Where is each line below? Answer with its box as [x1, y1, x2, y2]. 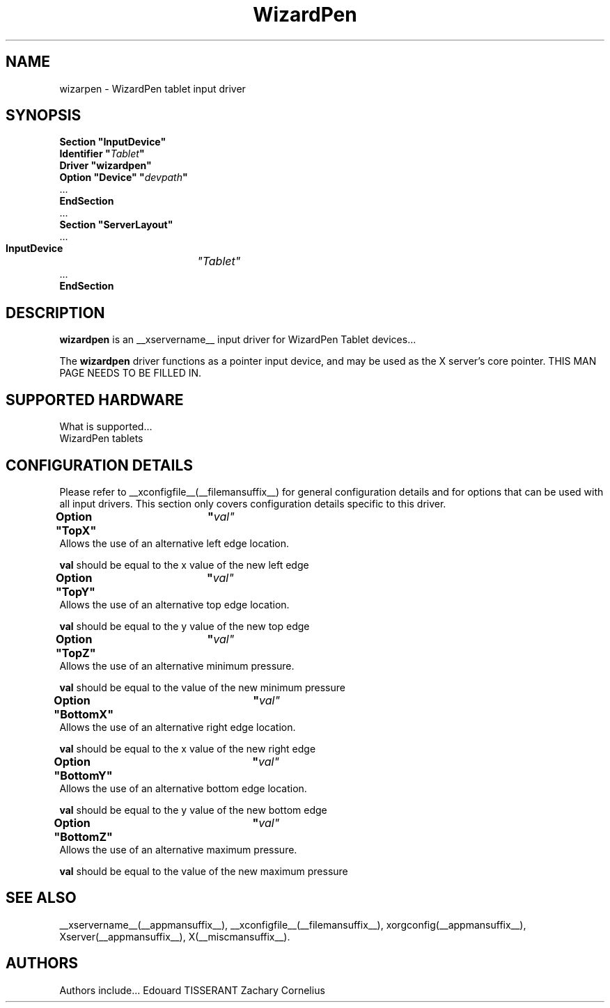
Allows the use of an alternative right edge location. [59, 720, 296, 733]
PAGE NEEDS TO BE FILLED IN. [59, 367, 202, 379]
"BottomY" [54, 768, 113, 782]
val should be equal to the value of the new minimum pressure [59, 681, 345, 693]
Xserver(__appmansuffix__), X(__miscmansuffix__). [59, 930, 290, 943]
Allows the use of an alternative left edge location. [59, 537, 290, 549]
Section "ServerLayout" [59, 219, 173, 231]
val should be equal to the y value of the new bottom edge [59, 803, 327, 816]
